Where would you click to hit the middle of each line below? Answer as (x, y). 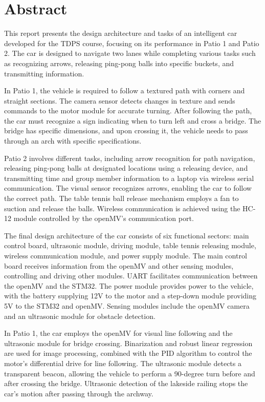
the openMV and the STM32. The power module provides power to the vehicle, (129, 285)
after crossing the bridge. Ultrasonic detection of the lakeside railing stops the (126, 383)
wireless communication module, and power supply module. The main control (126, 255)
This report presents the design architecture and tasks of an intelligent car (121, 33)
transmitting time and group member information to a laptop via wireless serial (129, 178)
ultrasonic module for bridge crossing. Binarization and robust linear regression (128, 343)
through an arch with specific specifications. (73, 141)
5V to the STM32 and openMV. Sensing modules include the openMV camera (127, 305)
